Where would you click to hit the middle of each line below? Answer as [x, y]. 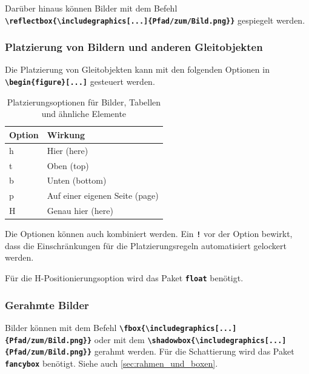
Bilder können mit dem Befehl [61, 327]
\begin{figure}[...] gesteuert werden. [80, 82]
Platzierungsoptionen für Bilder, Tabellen [84, 102]
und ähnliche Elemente [84, 114]
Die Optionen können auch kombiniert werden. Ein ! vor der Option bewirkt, [149, 234]
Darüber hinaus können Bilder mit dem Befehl [91, 8]
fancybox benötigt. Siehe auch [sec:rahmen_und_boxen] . [111, 363]
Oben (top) [68, 165]
